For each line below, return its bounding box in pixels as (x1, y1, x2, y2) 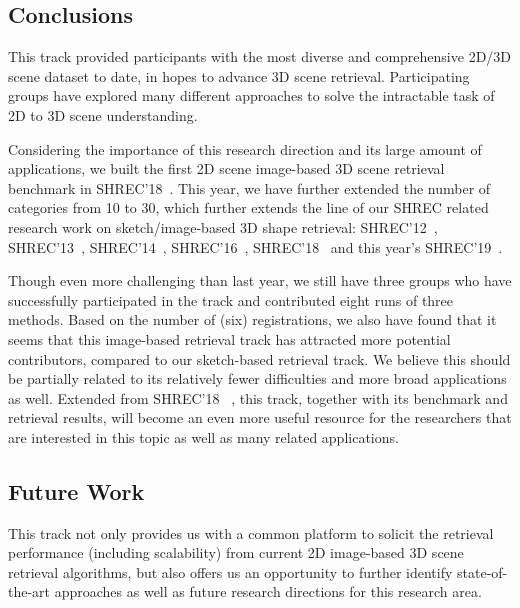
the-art (8, 581, 51, 602)
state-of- (457, 561, 508, 582)
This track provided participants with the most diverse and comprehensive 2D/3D (8, 46, 512, 67)
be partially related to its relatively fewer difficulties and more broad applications (8, 368, 507, 389)
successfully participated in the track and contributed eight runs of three (8, 289, 454, 310)
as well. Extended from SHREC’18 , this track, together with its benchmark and (8, 387, 508, 408)
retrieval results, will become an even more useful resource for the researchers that (8, 407, 512, 428)
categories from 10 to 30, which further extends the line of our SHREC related (8, 197, 489, 218)
